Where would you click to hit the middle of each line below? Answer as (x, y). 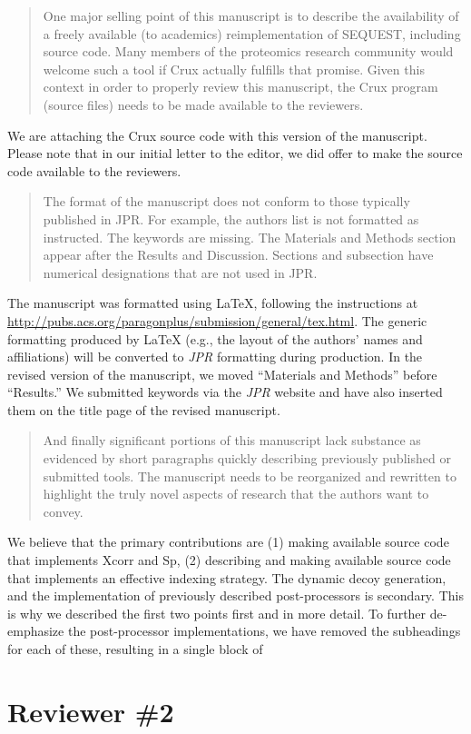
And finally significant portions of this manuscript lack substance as (232, 440)
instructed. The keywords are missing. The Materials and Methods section (250, 237)
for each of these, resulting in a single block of (135, 649)
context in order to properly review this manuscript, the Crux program (240, 87)
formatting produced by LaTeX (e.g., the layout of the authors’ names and (215, 338)
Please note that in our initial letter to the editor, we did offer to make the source (235, 153)
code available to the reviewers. (94, 170)
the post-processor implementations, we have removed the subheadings (264, 631)
